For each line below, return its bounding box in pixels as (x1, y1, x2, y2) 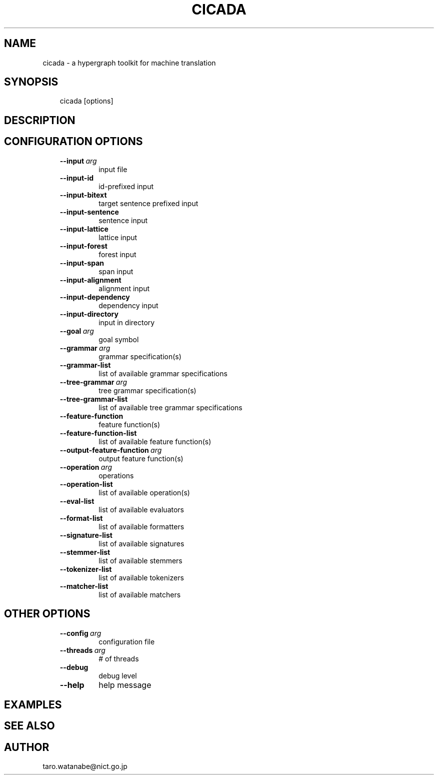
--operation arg (59, 462, 112, 471)
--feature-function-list (59, 428, 137, 437)
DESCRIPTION (4, 114, 75, 127)
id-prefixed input (98, 182, 154, 191)
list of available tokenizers (98, 573, 184, 582)
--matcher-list (59, 581, 108, 590)
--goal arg (59, 326, 94, 335)
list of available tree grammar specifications (98, 403, 242, 412)
